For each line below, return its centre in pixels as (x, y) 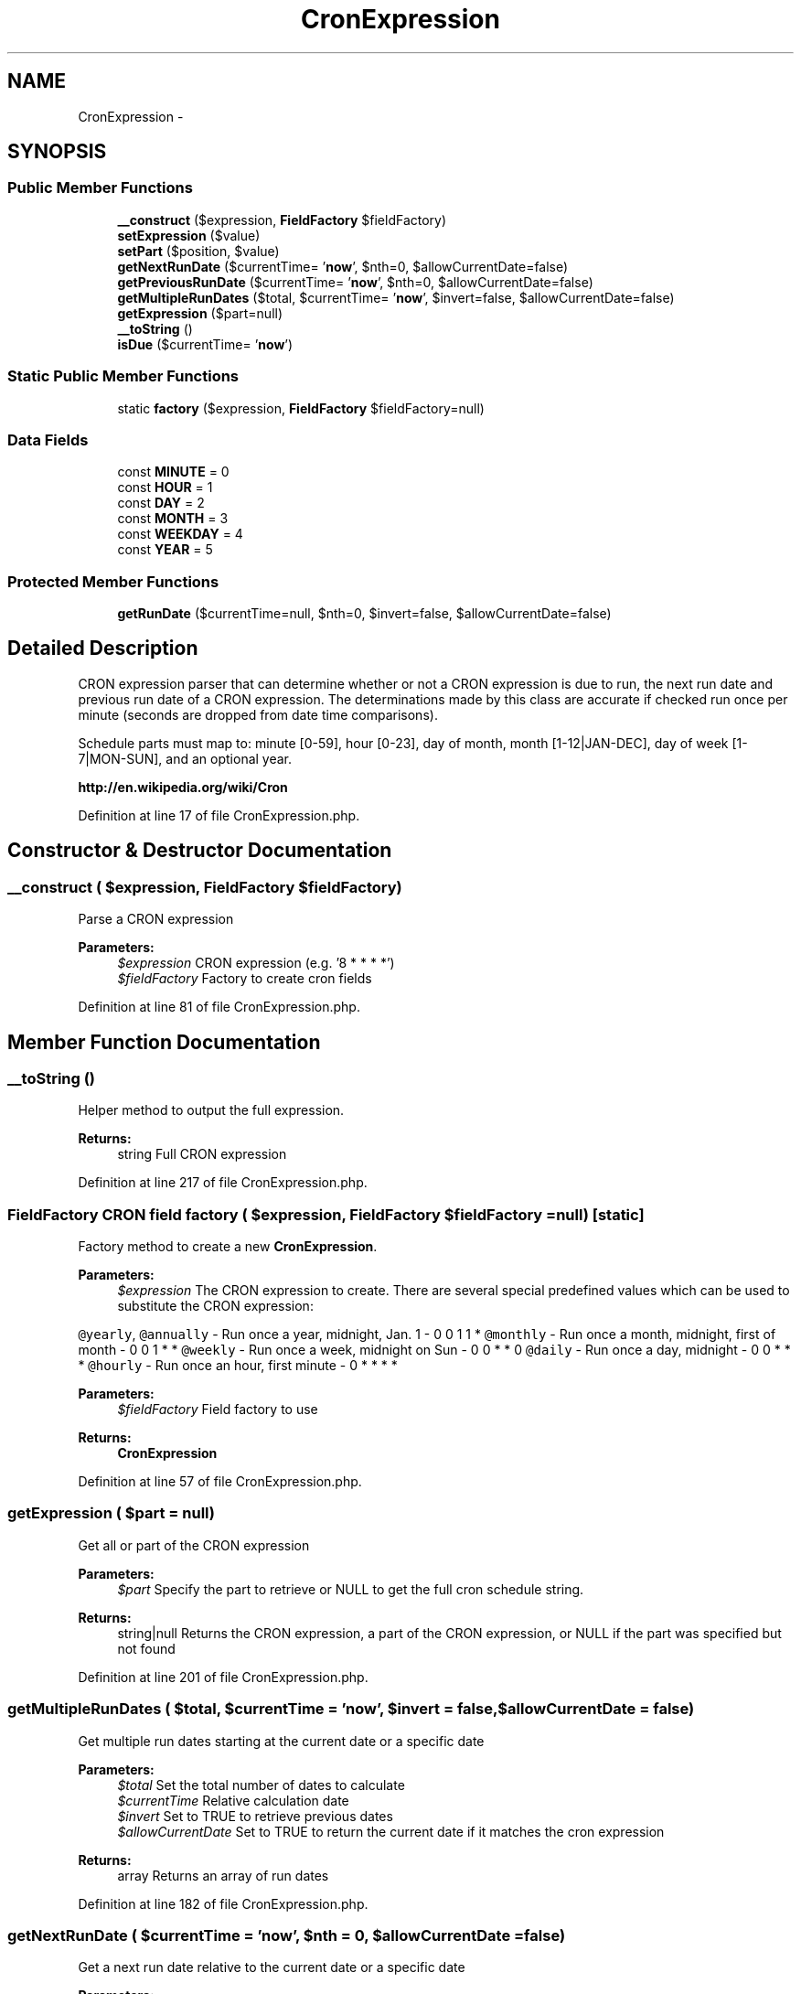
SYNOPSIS (57, 152)
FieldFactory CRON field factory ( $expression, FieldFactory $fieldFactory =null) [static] (326, 1214)
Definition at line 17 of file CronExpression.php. (219, 815)
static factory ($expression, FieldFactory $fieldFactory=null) (301, 408)
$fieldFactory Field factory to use (218, 1410)
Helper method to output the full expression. (211, 1110)
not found (146, 1648)
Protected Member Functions (113, 581)
